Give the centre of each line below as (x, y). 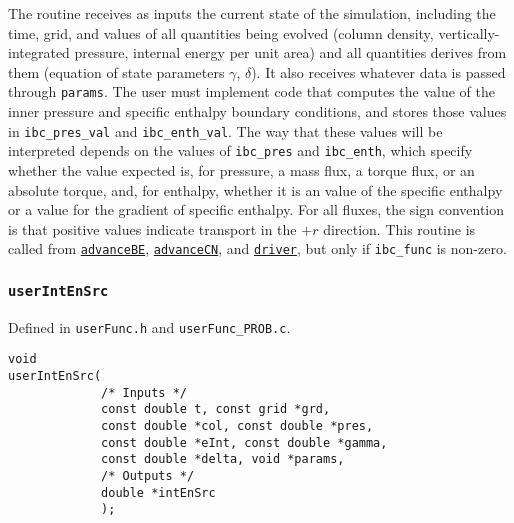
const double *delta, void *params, (223, 459)
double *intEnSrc (158, 492)
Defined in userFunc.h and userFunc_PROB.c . (149, 326)
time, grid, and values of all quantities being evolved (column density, (221, 32)
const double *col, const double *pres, (237, 426)
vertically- (469, 32)
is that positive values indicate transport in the (152, 228)
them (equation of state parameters (116, 71)
